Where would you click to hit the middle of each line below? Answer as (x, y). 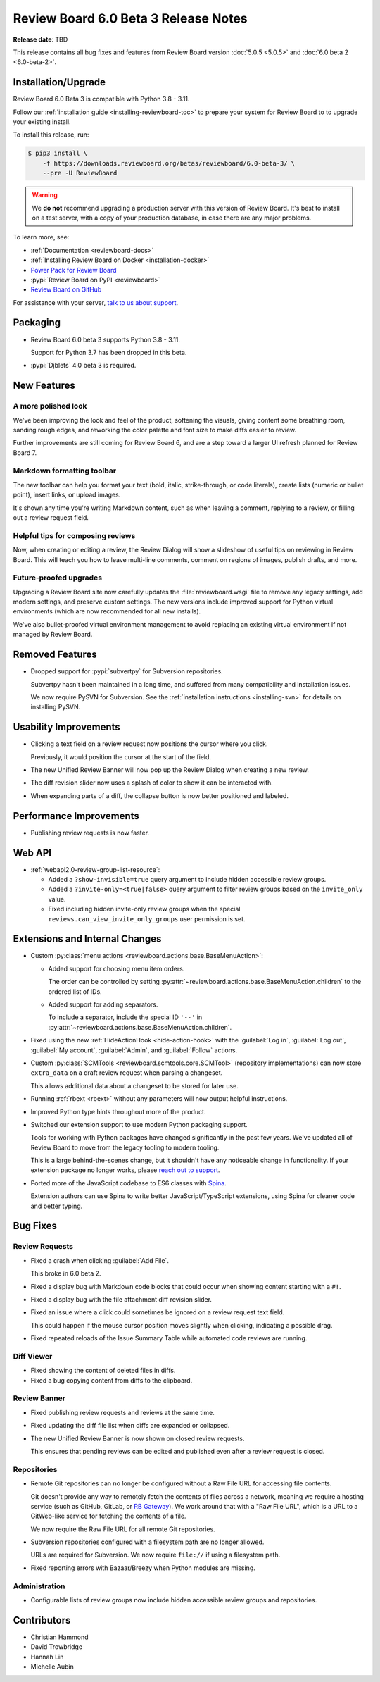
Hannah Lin (47, 1657)
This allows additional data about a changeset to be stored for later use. (135, 1085)
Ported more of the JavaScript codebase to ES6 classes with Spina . (128, 1183)
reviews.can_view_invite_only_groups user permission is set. (147, 918)
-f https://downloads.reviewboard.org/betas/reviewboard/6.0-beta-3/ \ (169, 163)
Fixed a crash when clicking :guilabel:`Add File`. (100, 1260)
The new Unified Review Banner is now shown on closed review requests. (138, 1438)
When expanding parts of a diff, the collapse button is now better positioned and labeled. (159, 795)
